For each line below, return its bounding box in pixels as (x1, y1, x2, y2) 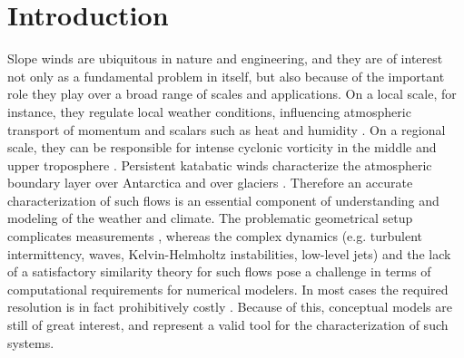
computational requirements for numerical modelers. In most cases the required (7, 279, 449, 298)
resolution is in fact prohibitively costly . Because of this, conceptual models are (7, 297, 452, 316)
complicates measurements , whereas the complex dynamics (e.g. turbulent (7, 227, 423, 246)
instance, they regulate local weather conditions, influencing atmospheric (7, 102, 411, 121)
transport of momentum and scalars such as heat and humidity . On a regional (7, 120, 446, 139)
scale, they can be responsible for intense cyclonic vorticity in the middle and (7, 138, 437, 157)
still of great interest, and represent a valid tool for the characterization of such (7, 315, 449, 334)
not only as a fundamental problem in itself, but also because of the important (7, 66, 445, 85)
